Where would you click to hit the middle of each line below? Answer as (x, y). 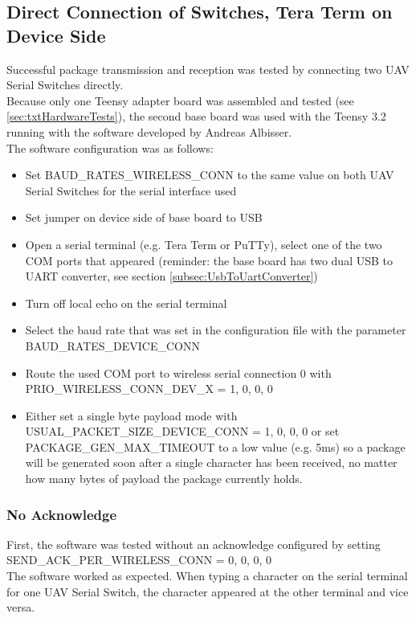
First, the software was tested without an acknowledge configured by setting (194, 544)
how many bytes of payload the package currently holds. (164, 479)
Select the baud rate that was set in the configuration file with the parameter (216, 330)
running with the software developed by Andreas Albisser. (149, 131)
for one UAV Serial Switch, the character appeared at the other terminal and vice (208, 591)
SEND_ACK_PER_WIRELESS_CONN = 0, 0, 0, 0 (139, 560)
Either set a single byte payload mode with (131, 415)
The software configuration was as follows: (110, 147)
